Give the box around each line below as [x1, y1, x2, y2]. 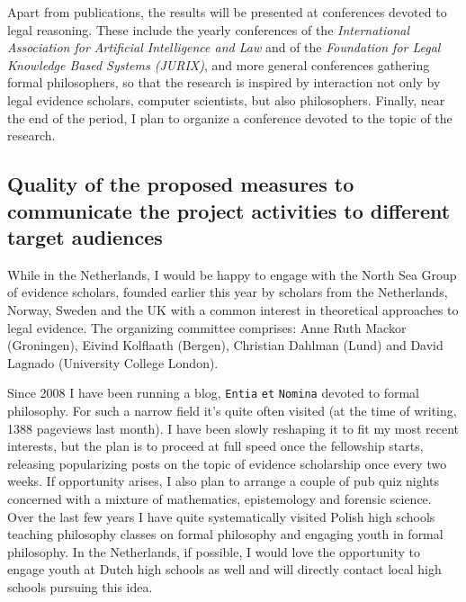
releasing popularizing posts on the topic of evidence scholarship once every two [7, 454, 447, 472]
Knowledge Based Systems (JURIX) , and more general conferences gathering [7, 55, 430, 74]
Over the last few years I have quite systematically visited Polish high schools [7, 507, 435, 526]
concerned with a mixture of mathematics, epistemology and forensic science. [7, 489, 432, 508]
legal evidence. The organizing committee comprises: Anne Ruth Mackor [7, 318, 407, 337]
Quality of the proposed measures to [7, 170, 354, 198]
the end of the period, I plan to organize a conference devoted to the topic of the [7, 108, 453, 127]
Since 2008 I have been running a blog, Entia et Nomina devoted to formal [7, 383, 419, 402]
